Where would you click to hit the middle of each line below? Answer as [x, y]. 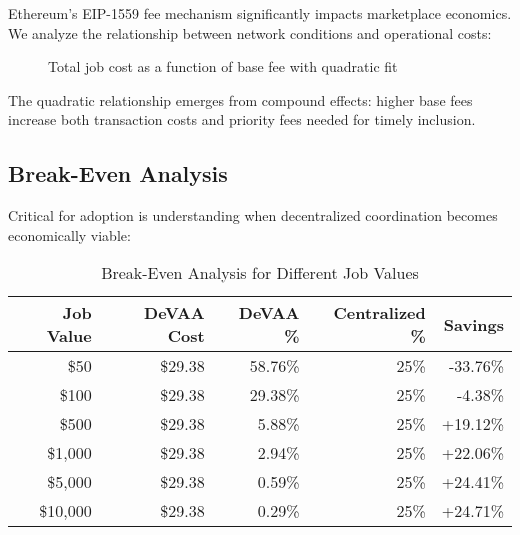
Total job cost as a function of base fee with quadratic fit [223, 66]
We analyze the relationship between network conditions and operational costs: [250, 32]
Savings [473, 324]
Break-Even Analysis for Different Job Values [260, 273]
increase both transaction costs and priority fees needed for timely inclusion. [242, 119]
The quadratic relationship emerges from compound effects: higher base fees [240, 99]
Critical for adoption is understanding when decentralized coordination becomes [253, 215]
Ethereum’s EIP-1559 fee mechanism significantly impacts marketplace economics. [260, 13]
